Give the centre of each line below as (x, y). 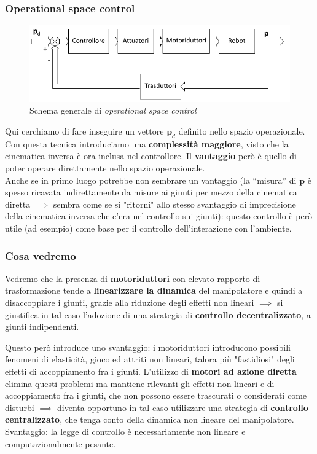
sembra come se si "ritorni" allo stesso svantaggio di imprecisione (174, 204)
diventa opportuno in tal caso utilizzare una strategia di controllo (183, 407)
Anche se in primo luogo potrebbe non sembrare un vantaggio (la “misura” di (151, 180)
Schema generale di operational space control (113, 110)
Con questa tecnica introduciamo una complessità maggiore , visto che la (147, 143)
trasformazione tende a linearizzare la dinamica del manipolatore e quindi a (154, 290)
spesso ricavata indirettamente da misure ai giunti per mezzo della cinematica (151, 192)
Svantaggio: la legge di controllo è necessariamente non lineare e (125, 431)
